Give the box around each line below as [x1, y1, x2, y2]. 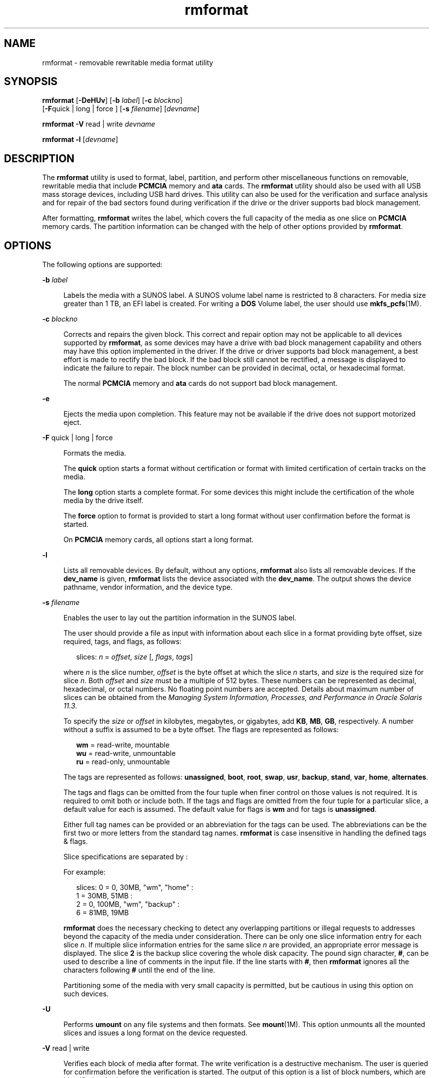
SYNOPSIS [4, 75, 58, 88]
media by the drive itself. [63, 496, 143, 505]
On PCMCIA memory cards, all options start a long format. [63, 535, 254, 544]
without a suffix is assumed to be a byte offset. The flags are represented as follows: [63, 725, 339, 734]
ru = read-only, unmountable [76, 757, 170, 766]
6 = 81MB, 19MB [76, 908, 129, 917]
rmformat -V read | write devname [42, 120, 155, 129]
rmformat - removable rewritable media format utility [42, 58, 214, 67]
